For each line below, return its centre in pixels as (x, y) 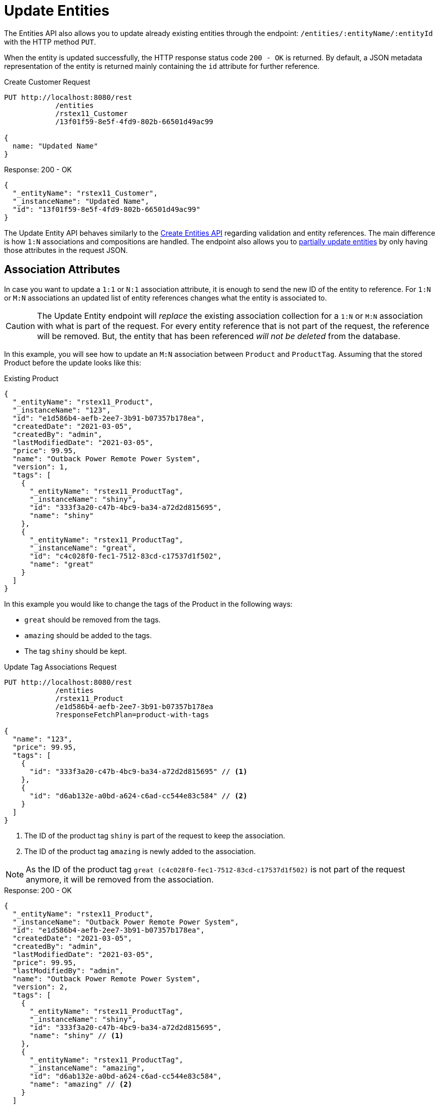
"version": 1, (40, 467)
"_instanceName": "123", (62, 410)
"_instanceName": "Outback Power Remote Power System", (126, 922)
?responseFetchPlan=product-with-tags (132, 714)
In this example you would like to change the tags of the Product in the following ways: (148, 604)
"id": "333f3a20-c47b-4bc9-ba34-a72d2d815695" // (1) (138, 771)
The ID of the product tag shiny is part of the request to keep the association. (155, 835)
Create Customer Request (47, 82)
